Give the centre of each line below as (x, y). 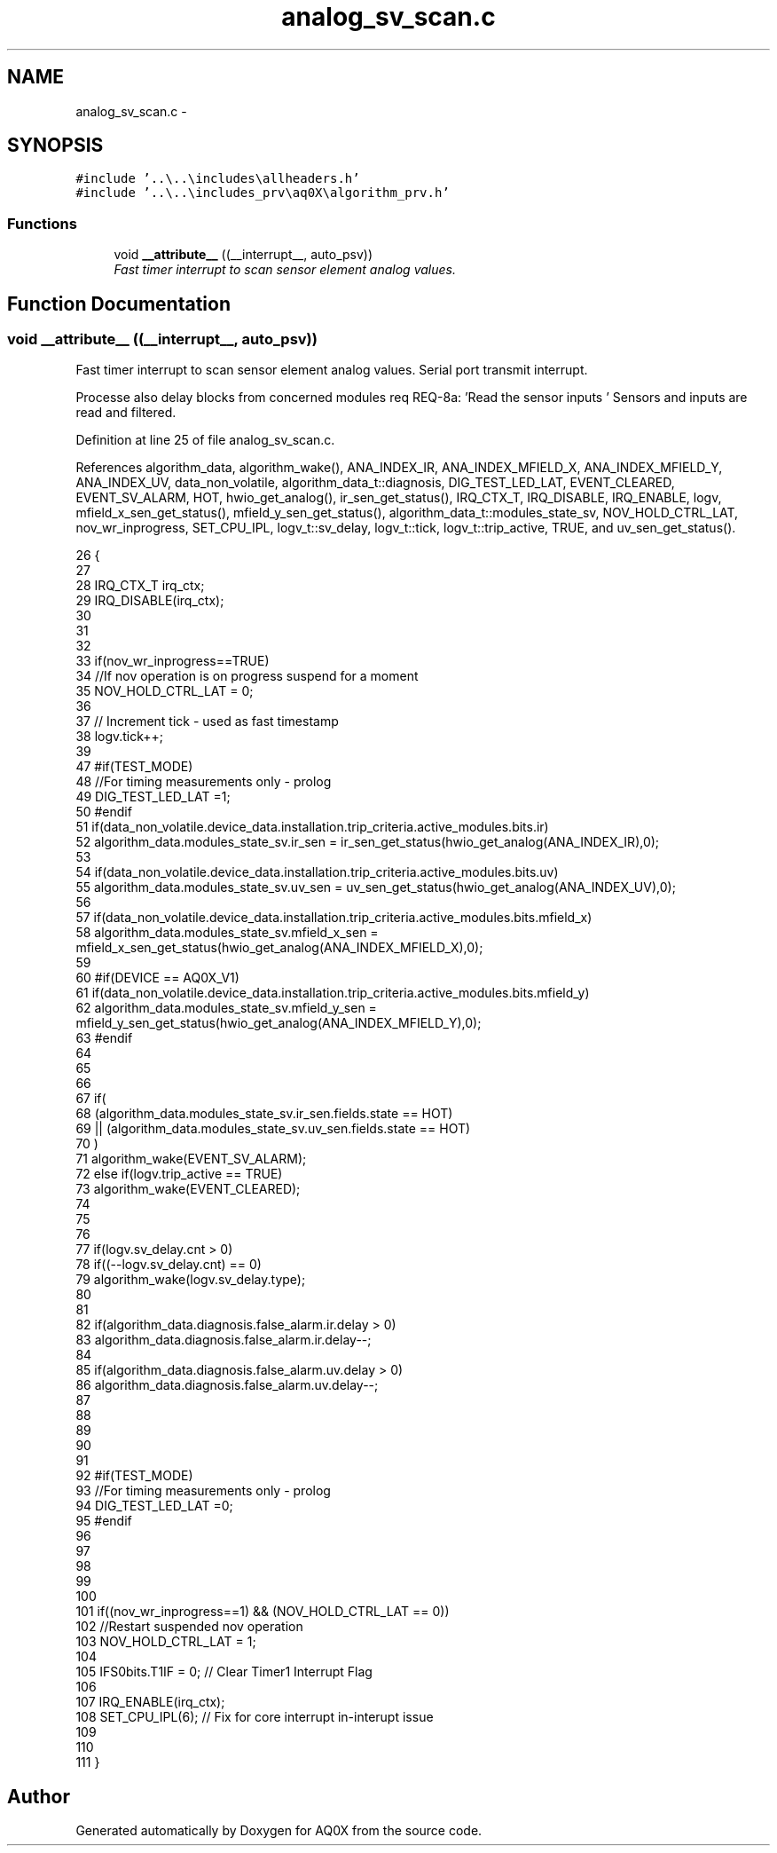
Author (39, 1796)
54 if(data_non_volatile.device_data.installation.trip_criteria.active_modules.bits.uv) (317, 872)
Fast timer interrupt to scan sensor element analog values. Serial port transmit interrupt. (332, 370)
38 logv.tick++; (120, 737)
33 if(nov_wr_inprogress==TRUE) (173, 661)
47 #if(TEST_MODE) (134, 767)
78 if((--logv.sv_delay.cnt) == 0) (169, 1265)
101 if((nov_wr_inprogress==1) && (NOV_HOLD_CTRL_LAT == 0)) (263, 1612)
